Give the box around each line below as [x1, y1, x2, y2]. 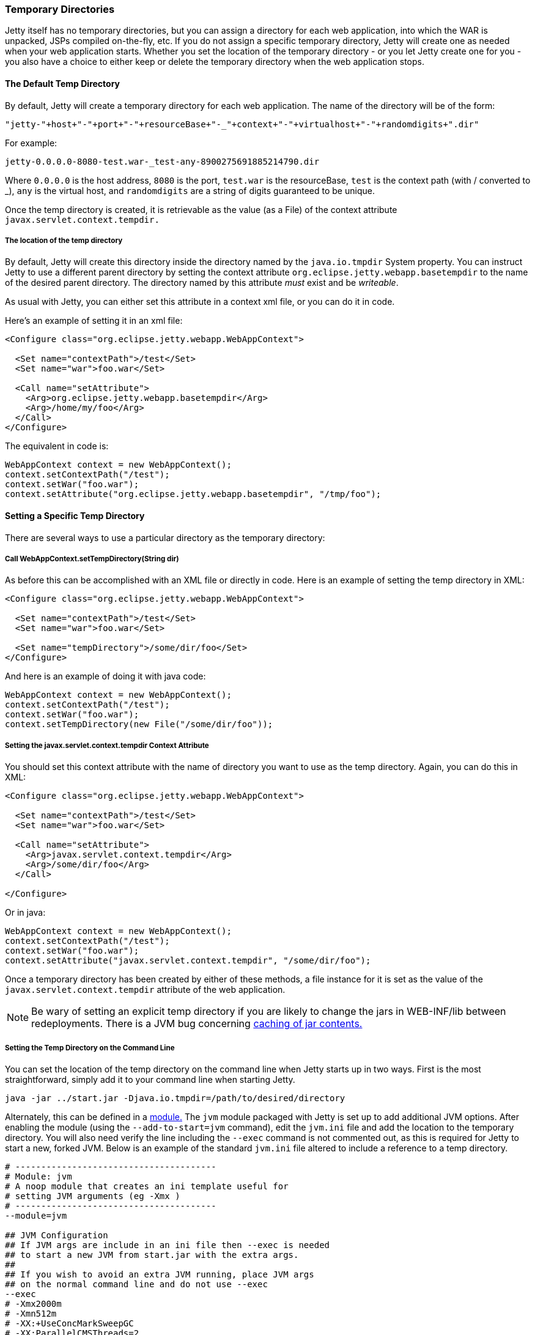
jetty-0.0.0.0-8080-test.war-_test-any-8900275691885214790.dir [5, 156, 320, 166]
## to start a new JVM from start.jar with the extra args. [5, 1249, 299, 1260]
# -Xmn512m [5, 1308, 57, 1318]
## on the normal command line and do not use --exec [5, 1279, 268, 1289]
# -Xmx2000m [5, 1298, 62, 1309]
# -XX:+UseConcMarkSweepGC [5, 1318, 134, 1328]
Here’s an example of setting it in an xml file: [5, 315, 183, 326]
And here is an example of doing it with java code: [5, 671, 206, 682]
